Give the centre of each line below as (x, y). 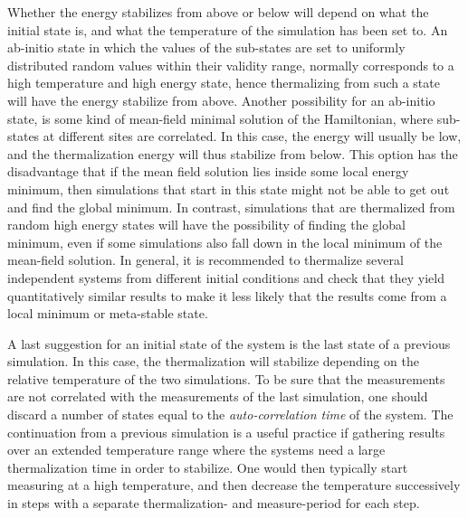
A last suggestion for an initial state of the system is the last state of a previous (229, 343)
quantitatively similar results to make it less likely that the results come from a (227, 295)
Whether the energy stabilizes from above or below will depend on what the (218, 12)
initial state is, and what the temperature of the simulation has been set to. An (228, 29)
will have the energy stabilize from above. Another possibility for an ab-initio (221, 100)
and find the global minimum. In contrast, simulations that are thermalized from (231, 207)
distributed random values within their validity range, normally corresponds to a (231, 65)
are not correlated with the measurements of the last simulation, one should (218, 396)
